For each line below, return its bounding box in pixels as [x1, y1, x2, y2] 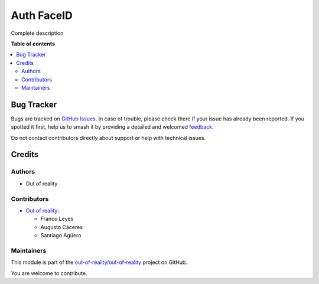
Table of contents [11, 40, 56, 47]
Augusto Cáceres [40, 223, 83, 230]
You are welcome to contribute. [11, 269, 87, 277]
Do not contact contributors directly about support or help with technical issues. [11, 134, 206, 141]
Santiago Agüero [40, 232, 82, 239]
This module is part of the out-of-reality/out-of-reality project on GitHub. [11, 259, 187, 266]
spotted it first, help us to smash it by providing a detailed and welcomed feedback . [11, 123, 214, 130]
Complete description [11, 30, 64, 37]
